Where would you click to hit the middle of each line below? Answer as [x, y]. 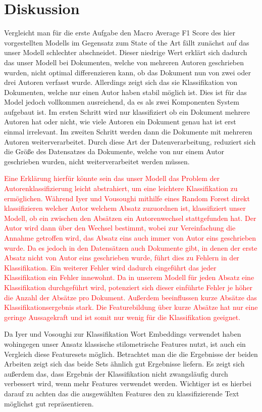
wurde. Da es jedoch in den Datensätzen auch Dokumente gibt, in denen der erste [131, 247]
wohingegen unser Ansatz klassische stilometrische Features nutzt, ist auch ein [125, 344]
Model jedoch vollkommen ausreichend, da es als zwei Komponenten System [122, 102]
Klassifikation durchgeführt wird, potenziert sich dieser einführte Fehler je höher [128, 287]
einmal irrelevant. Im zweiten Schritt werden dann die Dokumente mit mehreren [128, 132]
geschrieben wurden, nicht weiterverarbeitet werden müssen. [97, 161]
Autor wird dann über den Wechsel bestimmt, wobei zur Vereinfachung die [120, 228]
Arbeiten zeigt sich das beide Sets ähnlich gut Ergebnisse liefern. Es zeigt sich [124, 364]
